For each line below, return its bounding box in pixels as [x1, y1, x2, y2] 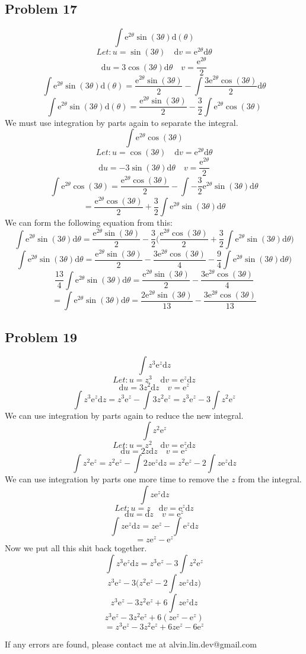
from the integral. [238, 473, 302, 485]
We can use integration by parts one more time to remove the [5, 473, 229, 485]
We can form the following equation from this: [5, 216, 173, 229]
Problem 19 [5, 327, 78, 346]
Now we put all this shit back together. [5, 542, 147, 554]
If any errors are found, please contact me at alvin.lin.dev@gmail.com [5, 637, 257, 650]
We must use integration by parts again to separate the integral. [5, 116, 238, 128]
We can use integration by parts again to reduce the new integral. [5, 409, 244, 421]
